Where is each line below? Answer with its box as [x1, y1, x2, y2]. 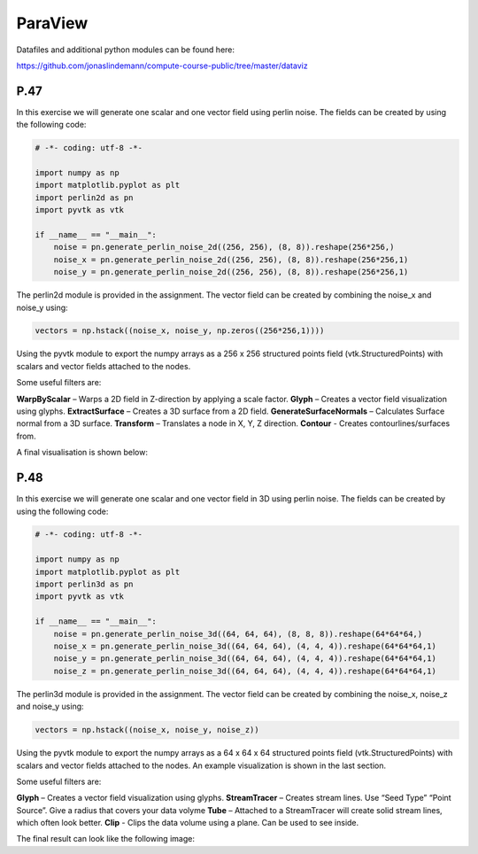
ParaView [16, 13, 89, 33]
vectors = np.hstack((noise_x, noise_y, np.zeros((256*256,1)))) [35, 326, 325, 336]
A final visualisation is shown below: [16, 447, 148, 458]
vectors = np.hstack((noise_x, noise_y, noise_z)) [35, 725, 260, 735]
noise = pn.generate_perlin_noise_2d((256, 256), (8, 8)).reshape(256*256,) [53, 242, 395, 252]
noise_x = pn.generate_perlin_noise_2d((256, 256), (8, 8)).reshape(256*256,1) [53, 254, 409, 265]
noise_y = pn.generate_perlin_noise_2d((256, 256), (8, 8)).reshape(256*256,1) [53, 267, 409, 277]
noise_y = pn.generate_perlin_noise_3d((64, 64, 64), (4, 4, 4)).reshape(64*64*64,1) [53, 654, 437, 664]
